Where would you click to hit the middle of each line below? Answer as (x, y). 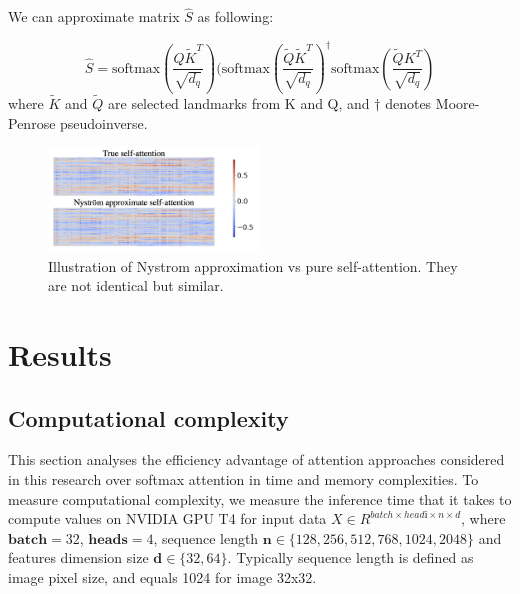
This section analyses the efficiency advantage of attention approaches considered (256, 459)
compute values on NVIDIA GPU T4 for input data (167, 518)
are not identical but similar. (136, 285)
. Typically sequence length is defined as (350, 557)
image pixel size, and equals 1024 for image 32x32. (162, 577)
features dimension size (78, 557)
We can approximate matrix (94, 16)
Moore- (457, 102)
